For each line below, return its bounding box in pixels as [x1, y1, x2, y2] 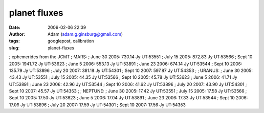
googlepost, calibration [47, 38, 94, 44]
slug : [9, 45, 20, 51]
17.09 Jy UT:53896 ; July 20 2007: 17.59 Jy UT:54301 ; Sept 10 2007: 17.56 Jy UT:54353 [9, 102, 186, 108]
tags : [9, 38, 20, 44]
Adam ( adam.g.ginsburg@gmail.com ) [47, 31, 123, 37]
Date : [9, 24, 21, 30]
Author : [9, 31, 25, 37]
